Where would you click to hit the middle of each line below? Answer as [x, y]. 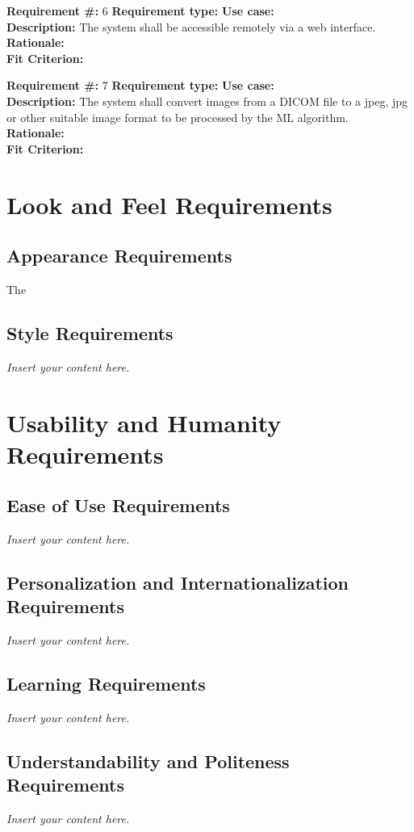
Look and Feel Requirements [169, 204]
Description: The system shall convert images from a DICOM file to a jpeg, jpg [207, 101]
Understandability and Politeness [148, 761]
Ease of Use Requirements [118, 505]
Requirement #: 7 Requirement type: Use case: [140, 85]
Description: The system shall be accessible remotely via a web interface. [191, 26]
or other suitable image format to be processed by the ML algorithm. [178, 117]
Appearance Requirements [119, 256]
